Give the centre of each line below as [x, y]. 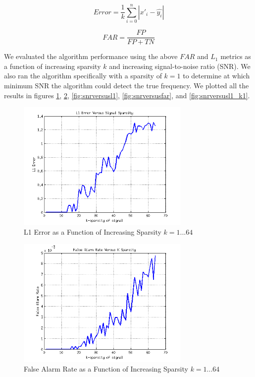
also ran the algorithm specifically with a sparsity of [83, 76]
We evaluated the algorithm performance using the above [91, 56]
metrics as [236, 56]
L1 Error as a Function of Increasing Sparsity [93, 232]
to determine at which [216, 76]
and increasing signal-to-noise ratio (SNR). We [180, 66]
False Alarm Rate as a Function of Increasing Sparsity [106, 369]
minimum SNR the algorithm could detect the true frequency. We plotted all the [127, 85]
